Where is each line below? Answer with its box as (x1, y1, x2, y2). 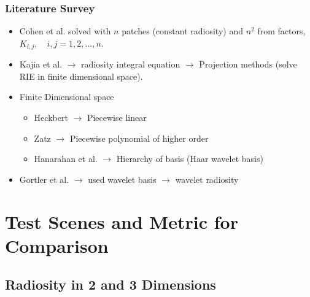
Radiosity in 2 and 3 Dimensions (5, 275, 216, 294)
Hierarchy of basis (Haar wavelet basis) (116, 152, 263, 165)
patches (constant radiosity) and (122, 25, 243, 37)
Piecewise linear (87, 111, 147, 124)
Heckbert (34, 111, 68, 124)
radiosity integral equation (81, 58, 180, 71)
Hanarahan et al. (34, 152, 98, 165)
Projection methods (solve (199, 58, 297, 71)
